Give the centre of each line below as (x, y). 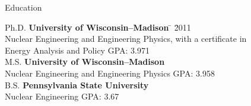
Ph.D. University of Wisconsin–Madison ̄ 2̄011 (98, 27)
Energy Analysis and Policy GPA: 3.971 (77, 50)
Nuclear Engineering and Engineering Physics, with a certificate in (126, 39)
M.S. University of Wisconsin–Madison (85, 62)
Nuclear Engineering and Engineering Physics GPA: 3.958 (110, 73)
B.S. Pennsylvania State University (77, 85)
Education (23, 7)
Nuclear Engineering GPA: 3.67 (62, 96)
